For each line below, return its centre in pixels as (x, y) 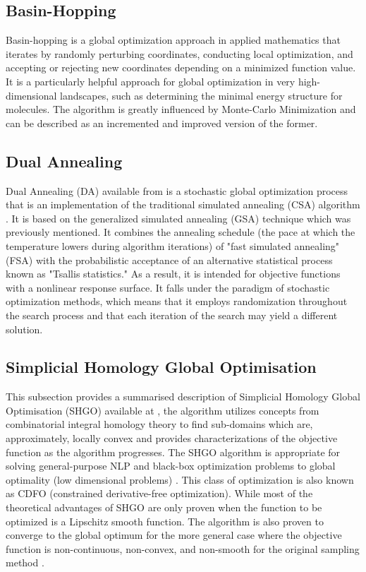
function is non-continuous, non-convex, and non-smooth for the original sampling (183, 548)
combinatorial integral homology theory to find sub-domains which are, (159, 424)
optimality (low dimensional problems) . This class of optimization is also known (180, 479)
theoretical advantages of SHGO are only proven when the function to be (164, 507)
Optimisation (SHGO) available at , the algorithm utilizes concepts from (163, 410)
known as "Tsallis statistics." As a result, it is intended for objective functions (173, 274)
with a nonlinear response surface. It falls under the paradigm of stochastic (168, 287)
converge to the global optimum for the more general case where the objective (174, 535)
